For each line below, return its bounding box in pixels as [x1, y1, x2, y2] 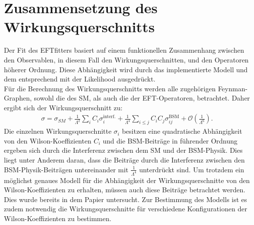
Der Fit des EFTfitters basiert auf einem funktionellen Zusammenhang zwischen [4, 45, 244, 55]
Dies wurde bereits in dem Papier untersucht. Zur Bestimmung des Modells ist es [4, 194, 247, 204]
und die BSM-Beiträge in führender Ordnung [103, 135, 238, 145]
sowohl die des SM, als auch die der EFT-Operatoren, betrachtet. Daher [34, 93, 250, 103]
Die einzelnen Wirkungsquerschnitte [4, 126, 112, 136]
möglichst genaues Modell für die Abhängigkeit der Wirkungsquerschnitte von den [4, 175, 250, 185]
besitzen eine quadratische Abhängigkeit [122, 126, 242, 136]
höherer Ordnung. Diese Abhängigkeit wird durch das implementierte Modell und [4, 64, 248, 74]
